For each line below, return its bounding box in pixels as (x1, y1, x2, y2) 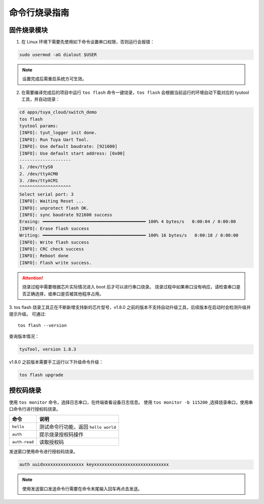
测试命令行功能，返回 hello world (39, 423, 116, 430)
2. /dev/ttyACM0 (19, 171, 59, 176)
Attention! (22, 275, 44, 281)
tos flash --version (18, 323, 67, 328)
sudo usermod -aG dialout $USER (19, 52, 97, 58)
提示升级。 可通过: (9, 311, 46, 317)
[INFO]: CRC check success (19, 246, 84, 252)
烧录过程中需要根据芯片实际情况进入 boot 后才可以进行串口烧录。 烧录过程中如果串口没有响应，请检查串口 (22, 284, 237, 290)
